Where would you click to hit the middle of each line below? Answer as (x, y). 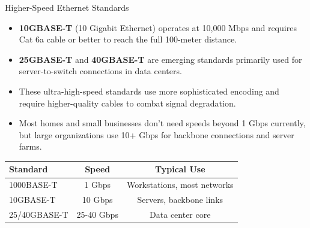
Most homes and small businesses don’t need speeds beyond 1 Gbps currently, (162, 123)
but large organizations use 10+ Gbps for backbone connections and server (157, 134)
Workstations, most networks (180, 185)
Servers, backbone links (180, 200)
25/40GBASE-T (39, 214)
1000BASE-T (33, 185)
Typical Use (180, 169)
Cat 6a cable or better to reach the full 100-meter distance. (128, 39)
